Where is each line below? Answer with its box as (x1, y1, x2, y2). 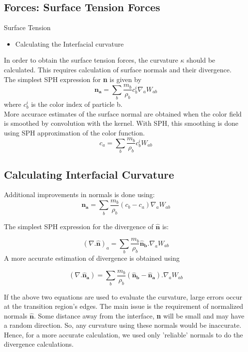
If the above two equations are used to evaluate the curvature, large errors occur (4, 291, 243, 302)
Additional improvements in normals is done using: (4, 189, 155, 200)
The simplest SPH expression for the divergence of (4, 221, 154, 231)
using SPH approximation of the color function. (4, 127, 145, 137)
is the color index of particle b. (31, 99, 123, 109)
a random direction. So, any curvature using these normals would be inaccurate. (4, 320, 242, 330)
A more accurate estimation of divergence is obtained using (4, 253, 180, 263)
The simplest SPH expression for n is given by (4, 74, 141, 84)
